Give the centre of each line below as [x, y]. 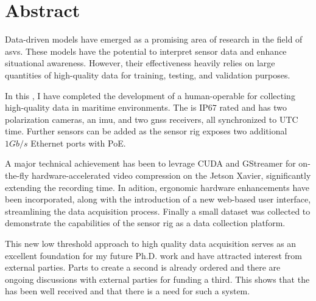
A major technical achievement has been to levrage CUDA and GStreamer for [150, 163]
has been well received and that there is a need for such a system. [128, 291]
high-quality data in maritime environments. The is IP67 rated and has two [146, 107]
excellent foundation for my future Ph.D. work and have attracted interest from [154, 255]
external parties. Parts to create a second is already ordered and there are [143, 267]
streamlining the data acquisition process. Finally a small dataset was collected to [158, 211]
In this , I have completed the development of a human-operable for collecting [150, 95]
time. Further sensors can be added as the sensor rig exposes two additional [146, 131]
